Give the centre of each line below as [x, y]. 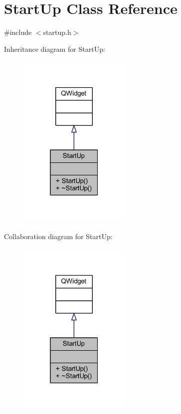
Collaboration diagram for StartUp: [58, 236]
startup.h [57, 32]
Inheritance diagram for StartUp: [55, 49]
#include [18, 32]
